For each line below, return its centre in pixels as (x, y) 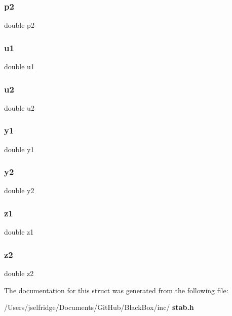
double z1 (19, 232)
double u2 (19, 107)
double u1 (19, 66)
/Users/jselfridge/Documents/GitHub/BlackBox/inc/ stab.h (99, 307)
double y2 (19, 190)
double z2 (19, 273)
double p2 (19, 25)
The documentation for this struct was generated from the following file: (116, 290)
